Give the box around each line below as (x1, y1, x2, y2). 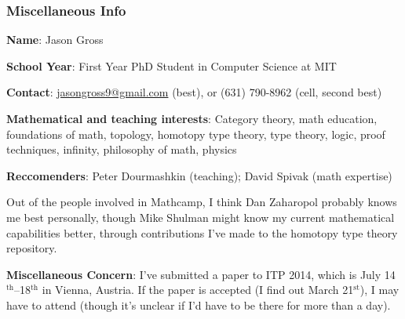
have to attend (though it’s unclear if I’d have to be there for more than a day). (6, 296, 391, 313)
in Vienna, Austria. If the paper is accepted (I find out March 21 (42, 281, 354, 298)
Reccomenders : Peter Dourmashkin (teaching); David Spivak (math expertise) (6, 167, 392, 183)
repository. (6, 240, 57, 256)
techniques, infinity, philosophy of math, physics (6, 141, 237, 158)
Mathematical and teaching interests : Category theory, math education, (6, 111, 378, 126)
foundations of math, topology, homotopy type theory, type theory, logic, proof (6, 125, 385, 142)
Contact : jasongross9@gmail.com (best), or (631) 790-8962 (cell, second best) (6, 84, 382, 100)
